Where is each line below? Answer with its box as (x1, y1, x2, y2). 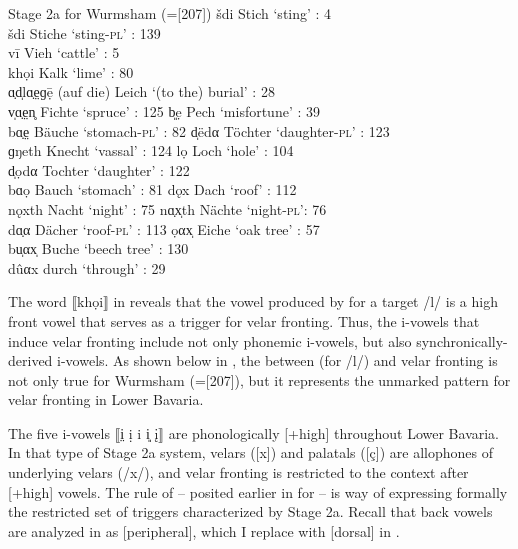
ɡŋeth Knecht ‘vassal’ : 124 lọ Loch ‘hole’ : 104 (8, 140, 294, 161)
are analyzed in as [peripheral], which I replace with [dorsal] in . (8, 520, 400, 541)
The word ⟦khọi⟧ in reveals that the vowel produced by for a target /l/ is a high (8, 291, 498, 312)
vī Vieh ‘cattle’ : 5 (8, 42, 120, 63)
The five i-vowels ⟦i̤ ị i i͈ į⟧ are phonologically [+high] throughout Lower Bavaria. (8, 422, 500, 443)
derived (8, 350, 53, 371)
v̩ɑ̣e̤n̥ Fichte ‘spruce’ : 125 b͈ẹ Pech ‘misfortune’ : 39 (8, 100, 321, 121)
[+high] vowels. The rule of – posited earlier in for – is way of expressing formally (8, 481, 508, 502)
